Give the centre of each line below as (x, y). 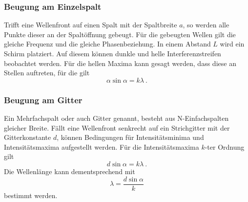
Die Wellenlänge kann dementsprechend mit (70, 171)
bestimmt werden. (31, 195)
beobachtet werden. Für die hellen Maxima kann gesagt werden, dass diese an (120, 63)
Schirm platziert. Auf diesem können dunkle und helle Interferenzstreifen (113, 53)
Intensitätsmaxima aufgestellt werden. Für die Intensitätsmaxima (102, 146)
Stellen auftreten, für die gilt (47, 73)
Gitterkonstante (28, 137)
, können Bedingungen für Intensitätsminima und (130, 137)
